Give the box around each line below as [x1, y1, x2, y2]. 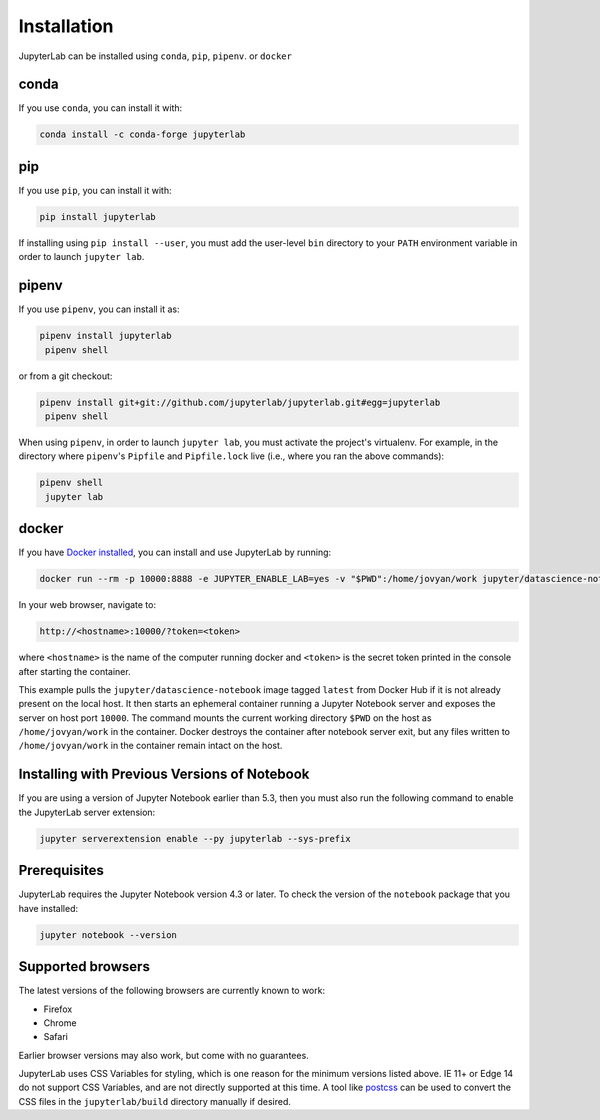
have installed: [18, 902, 79, 914]
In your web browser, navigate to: [18, 599, 157, 611]
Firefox [43, 1003, 73, 1015]
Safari [43, 1031, 69, 1043]
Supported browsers [18, 958, 150, 975]
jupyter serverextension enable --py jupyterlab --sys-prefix [39, 833, 351, 844]
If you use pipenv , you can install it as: [18, 303, 180, 315]
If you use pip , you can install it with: [18, 184, 172, 196]
